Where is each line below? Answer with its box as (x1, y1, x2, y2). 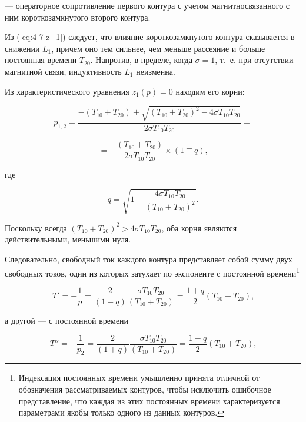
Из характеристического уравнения (5, 85, 129, 97)
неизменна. (136, 65, 175, 77)
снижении (5, 42, 40, 54)
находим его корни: (175, 85, 245, 97)
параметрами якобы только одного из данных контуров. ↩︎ (18, 406, 224, 418)
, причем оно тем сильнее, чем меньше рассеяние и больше (51, 42, 265, 54)
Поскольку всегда (5, 221, 67, 234)
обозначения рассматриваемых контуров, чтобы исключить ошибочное (18, 383, 271, 395)
